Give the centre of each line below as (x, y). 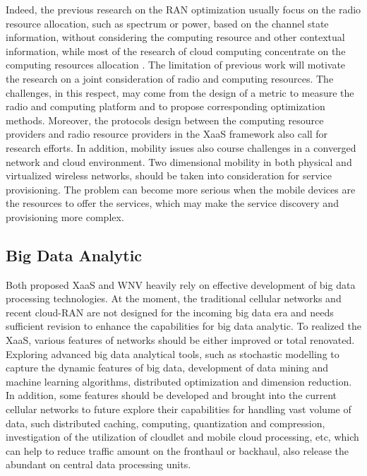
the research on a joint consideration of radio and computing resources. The (170, 78)
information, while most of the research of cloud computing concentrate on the (176, 50)
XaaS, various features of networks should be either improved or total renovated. (180, 340)
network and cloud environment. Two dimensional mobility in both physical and (179, 161)
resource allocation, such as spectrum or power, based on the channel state (167, 23)
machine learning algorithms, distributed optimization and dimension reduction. (179, 381)
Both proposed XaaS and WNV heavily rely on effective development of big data (181, 284)
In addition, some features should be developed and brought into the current (172, 395)
